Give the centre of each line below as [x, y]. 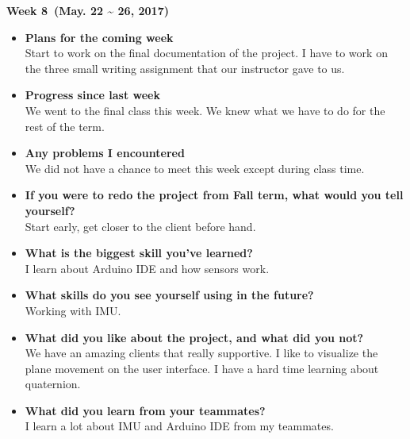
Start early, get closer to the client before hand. [140, 226]
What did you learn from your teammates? [145, 410]
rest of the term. [65, 126]
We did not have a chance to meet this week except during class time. [195, 168]
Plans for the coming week [99, 37]
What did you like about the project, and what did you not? [194, 337]
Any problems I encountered [105, 153]
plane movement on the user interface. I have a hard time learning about [202, 368]
